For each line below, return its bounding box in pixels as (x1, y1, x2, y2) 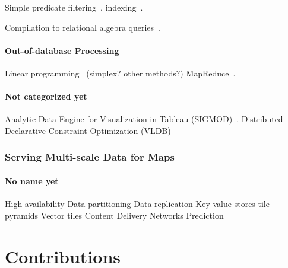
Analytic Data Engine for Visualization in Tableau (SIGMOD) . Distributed (5, 113, 283, 125)
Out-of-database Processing (5, 44, 119, 56)
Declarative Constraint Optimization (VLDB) (5, 124, 171, 136)
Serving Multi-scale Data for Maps (5, 149, 175, 164)
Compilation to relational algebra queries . (5, 21, 160, 33)
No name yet (5, 175, 59, 187)
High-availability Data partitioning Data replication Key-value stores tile (5, 197, 270, 210)
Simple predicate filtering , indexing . (5, 1, 143, 13)
